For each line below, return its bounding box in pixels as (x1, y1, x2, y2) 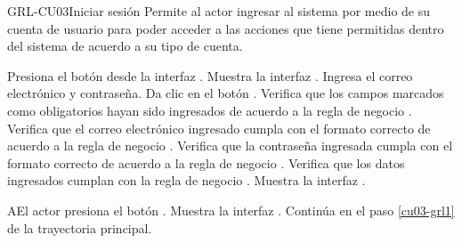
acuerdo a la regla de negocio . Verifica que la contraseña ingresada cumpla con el (7, 136, 453, 155)
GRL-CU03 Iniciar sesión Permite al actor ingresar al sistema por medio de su (7, 2, 431, 20)
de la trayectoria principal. (7, 218, 152, 237)
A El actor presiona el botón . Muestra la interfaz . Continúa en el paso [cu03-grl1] (7, 200, 455, 219)
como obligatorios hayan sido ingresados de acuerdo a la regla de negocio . (7, 101, 412, 119)
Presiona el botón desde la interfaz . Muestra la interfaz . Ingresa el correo (7, 66, 413, 85)
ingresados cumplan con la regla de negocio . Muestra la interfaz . (7, 171, 366, 190)
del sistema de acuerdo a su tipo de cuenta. (7, 36, 243, 55)
